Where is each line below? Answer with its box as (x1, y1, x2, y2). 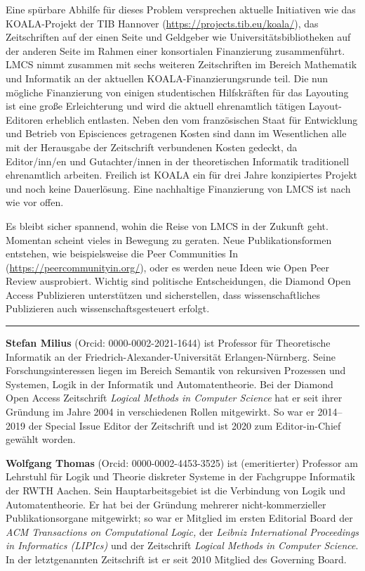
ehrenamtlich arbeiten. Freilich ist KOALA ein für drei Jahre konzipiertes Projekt (6, 167, 358, 182)
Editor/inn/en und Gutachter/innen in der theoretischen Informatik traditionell (6, 153, 350, 168)
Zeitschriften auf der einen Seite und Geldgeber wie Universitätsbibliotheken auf (6, 30, 351, 44)
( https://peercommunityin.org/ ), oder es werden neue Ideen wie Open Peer (6, 259, 329, 274)
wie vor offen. (6, 195, 64, 210)
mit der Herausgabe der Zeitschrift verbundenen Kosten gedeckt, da (6, 139, 298, 154)
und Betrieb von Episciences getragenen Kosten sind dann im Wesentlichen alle (6, 126, 347, 141)
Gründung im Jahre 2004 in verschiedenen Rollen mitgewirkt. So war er (6, 404, 314, 419)
